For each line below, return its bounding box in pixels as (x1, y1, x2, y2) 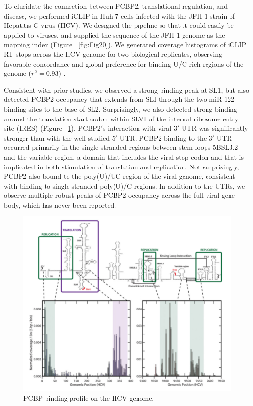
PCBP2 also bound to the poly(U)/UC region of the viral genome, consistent (4, 171, 235, 181)
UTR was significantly (181, 123, 248, 133)
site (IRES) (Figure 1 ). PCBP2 (4, 123, 101, 133)
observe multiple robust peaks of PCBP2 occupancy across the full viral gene (4, 190, 235, 200)
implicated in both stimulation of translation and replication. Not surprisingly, (4, 161, 239, 171)
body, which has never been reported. (4, 199, 116, 210)
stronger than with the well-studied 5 (4, 132, 115, 143)
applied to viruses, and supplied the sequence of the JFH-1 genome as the (4, 29, 225, 40)
